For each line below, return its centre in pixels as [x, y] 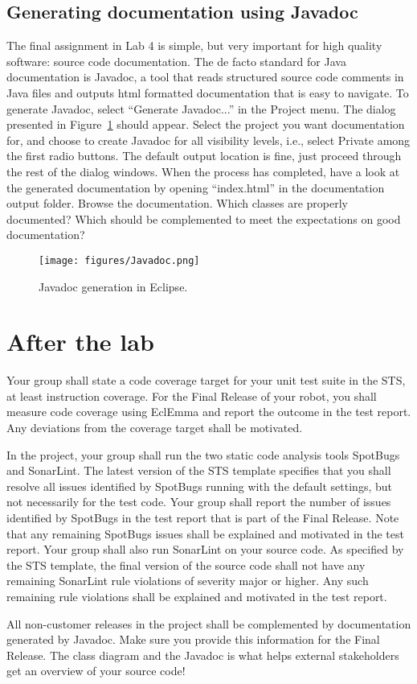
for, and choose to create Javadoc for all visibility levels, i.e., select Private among [208, 140]
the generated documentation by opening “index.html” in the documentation [196, 187]
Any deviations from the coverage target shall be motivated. [155, 428]
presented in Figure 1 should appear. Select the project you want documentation [206, 124]
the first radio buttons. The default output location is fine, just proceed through [204, 156]
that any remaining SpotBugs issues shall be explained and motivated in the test [205, 533]
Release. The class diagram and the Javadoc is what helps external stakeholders [203, 655]
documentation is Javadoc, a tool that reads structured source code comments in [205, 77]
